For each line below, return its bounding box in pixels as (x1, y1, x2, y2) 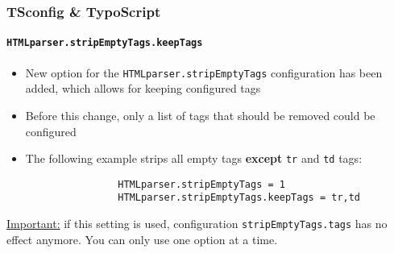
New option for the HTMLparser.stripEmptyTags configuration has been (25, 64, 383, 81)
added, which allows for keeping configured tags (25, 80, 261, 97)
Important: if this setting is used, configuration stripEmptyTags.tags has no (6, 215, 388, 232)
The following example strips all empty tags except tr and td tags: (25, 150, 363, 167)
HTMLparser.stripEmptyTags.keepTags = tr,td (118, 192, 361, 204)
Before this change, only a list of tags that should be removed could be (25, 106, 375, 123)
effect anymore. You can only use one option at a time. (6, 230, 278, 247)
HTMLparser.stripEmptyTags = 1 (118, 178, 285, 190)
